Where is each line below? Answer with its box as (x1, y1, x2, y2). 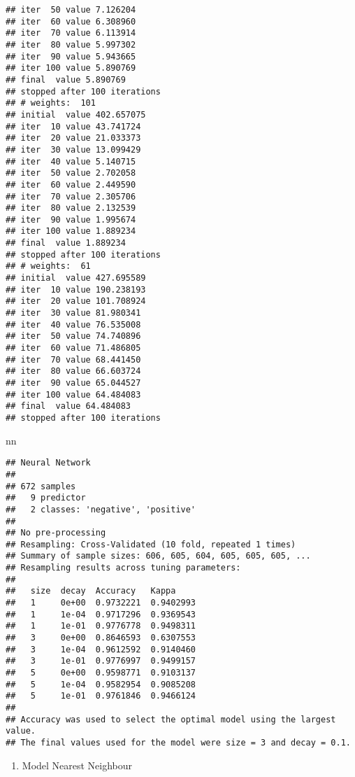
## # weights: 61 (6, 261, 91, 272)
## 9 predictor (6, 493, 86, 503)
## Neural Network (6, 458, 91, 468)
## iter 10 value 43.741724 (6, 121, 141, 132)
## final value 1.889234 (6, 238, 126, 248)
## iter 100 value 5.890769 (6, 63, 136, 73)
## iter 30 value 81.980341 (6, 308, 141, 318)
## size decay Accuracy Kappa (6, 586, 176, 596)
